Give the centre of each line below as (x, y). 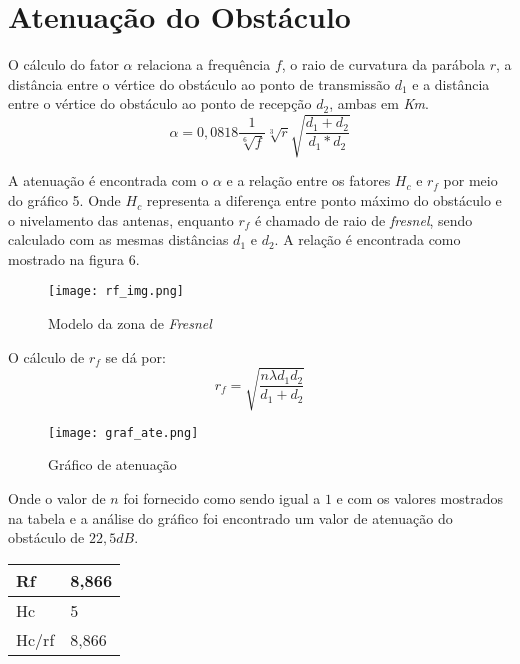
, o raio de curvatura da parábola (383, 64)
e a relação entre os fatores (308, 180)
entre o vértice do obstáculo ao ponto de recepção (160, 103)
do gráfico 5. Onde (64, 200)
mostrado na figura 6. (74, 258)
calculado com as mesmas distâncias (118, 239)
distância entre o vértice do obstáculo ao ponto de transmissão (199, 83)
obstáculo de (46, 537)
